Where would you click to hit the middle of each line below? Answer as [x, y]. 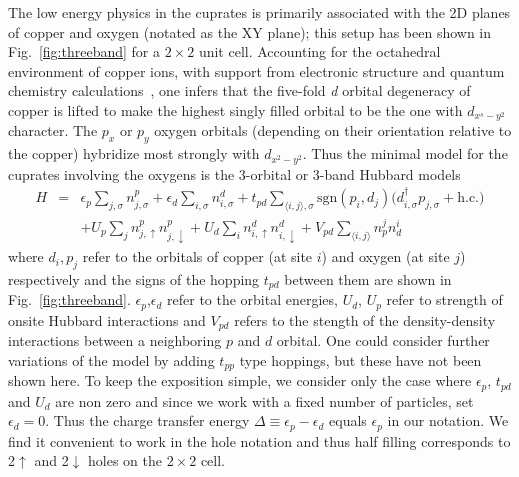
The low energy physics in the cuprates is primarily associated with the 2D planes [259, 12]
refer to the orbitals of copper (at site [197, 256]
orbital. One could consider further [383, 340]
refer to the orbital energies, [252, 299]
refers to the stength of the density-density [365, 319]
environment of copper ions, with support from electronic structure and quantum [256, 70]
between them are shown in [368, 278]
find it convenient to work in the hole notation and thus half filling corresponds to [259, 440]
